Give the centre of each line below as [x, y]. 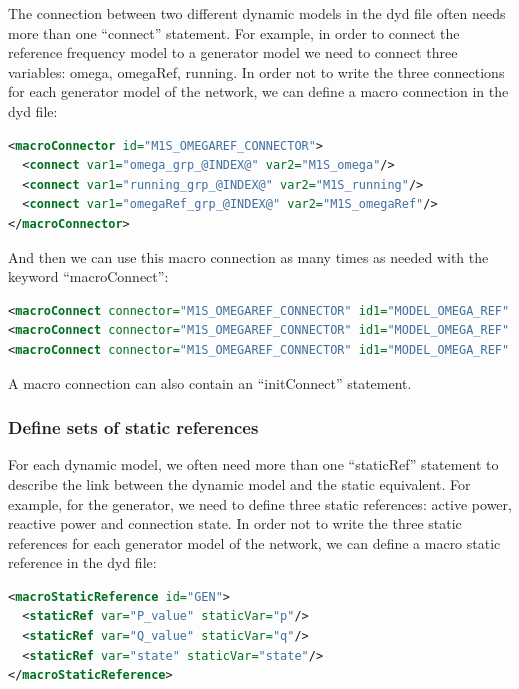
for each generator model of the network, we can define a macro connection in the [258, 91]
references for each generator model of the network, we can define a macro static [254, 542]
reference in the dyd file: [82, 562]
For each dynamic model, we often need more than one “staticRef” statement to [253, 464]
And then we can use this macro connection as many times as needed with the [248, 256]
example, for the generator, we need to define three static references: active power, [260, 503]
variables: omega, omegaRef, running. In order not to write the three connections [256, 71]
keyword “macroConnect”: [88, 276]
